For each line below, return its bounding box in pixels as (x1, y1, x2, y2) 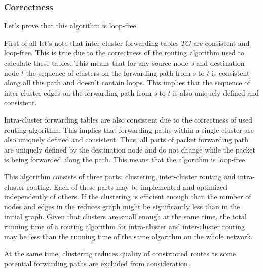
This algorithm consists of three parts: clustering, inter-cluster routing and (4, 171, 236, 182)
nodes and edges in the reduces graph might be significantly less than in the (4, 201, 240, 211)
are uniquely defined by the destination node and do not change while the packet (4, 144, 255, 155)
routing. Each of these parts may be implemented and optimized (27, 181, 227, 192)
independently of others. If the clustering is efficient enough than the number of (4, 191, 251, 202)
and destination (196, 57, 245, 68)
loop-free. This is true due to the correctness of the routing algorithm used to (4, 47, 244, 58)
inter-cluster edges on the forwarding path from (4, 87, 152, 98)
